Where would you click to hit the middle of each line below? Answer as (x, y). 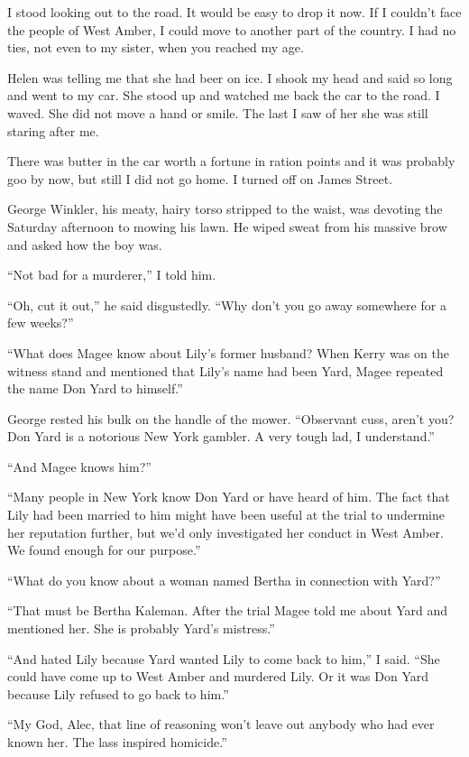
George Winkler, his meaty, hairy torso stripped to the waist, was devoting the (225, 209)
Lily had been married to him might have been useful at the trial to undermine (226, 515)
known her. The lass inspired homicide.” (117, 742)
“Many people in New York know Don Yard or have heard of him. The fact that (229, 497)
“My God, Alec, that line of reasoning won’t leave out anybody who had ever (221, 724)
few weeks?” (41, 323)
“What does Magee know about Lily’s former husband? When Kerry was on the (228, 352)
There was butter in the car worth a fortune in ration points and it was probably (231, 161)
